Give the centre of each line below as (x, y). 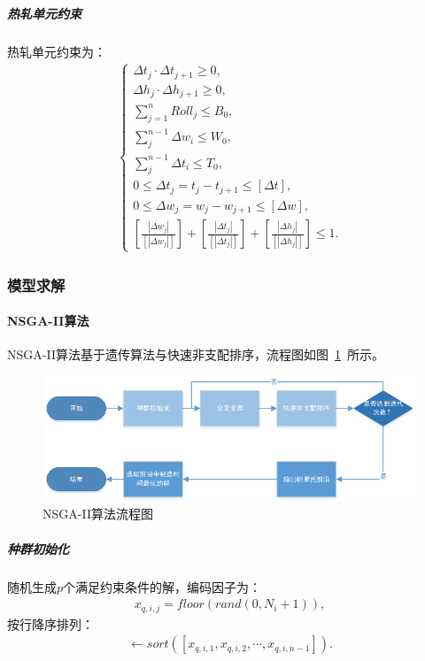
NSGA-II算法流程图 (98, 514)
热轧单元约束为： (57, 51)
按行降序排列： (50, 623)
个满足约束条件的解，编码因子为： (162, 586)
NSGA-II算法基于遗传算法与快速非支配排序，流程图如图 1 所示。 (196, 354)
